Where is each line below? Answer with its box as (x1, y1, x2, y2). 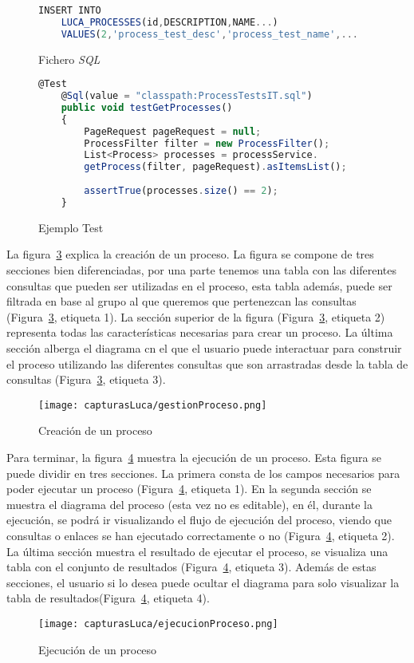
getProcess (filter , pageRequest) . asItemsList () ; (84, 161, 347, 173)
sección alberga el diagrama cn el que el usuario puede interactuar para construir (6, 340, 402, 356)
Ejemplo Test (38, 219, 104, 235)
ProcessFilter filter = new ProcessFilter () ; (84, 137, 330, 149)
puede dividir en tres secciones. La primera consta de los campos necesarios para (6, 464, 400, 481)
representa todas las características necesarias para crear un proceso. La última (6, 324, 393, 341)
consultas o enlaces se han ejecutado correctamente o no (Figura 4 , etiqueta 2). (6, 527, 395, 543)
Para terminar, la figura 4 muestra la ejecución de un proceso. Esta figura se (6, 449, 381, 466)
